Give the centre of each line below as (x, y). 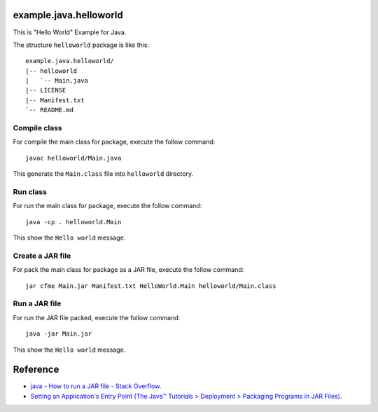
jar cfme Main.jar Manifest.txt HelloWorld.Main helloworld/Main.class (151, 286)
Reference (36, 370)
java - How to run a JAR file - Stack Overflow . (96, 386)
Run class (30, 191)
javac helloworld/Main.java (73, 158)
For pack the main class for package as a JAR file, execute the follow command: (128, 270)
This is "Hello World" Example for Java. (70, 32)
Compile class (37, 128)
